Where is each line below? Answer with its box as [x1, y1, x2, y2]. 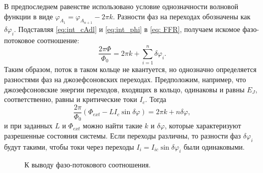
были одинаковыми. [183, 141, 245, 152]
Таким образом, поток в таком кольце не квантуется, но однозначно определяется [4, 64, 257, 75]
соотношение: [37, 34, 79, 45]
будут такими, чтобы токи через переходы [4, 141, 134, 152]
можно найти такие [82, 120, 142, 131]
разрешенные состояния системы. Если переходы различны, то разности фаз [4, 130, 241, 141]
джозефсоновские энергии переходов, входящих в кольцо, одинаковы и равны [4, 84, 245, 94]
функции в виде [4, 11, 53, 21]
